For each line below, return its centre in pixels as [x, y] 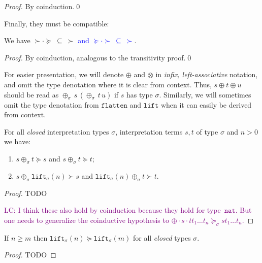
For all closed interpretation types [57, 131]
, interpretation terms [149, 131]
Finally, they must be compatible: [57, 23]
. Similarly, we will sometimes [205, 94]
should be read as [31, 94]
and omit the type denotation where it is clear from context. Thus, [108, 84]
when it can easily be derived [206, 104]
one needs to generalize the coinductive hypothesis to [87, 220]
